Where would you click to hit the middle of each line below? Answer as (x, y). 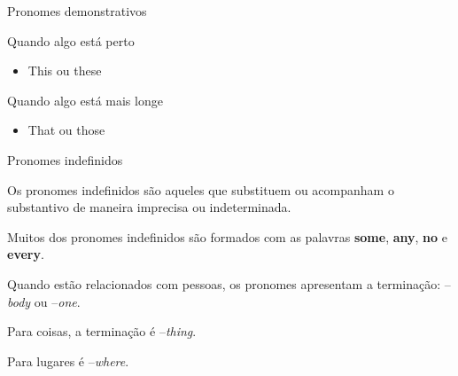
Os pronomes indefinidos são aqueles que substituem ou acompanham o (201, 189)
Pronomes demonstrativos (77, 11)
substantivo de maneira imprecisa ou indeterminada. (149, 207)
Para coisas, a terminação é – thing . (102, 331)
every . (26, 254)
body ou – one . (44, 301)
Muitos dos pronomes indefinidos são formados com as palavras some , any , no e (227, 236)
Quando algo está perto (71, 40)
